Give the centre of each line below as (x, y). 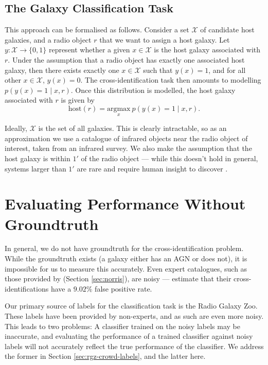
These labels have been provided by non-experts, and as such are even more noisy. (134, 316)
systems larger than (35, 168)
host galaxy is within (38, 158)
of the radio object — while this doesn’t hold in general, (169, 158)
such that (158, 70)
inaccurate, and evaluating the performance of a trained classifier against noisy (129, 336)
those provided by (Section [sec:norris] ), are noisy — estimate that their (118, 278)
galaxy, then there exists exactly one (62, 70)
